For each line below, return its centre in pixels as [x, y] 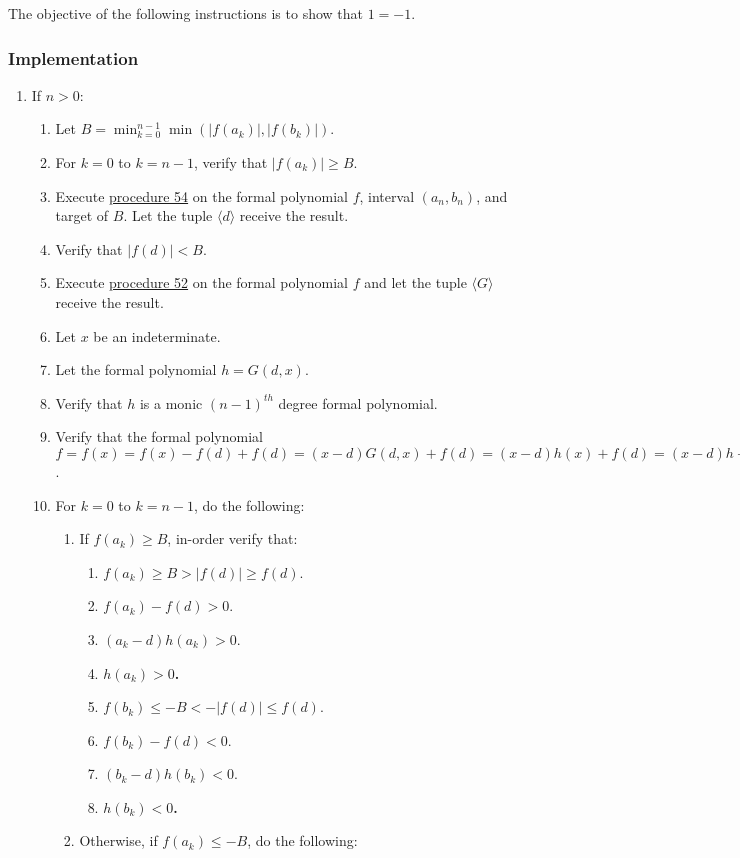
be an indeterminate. [157, 335]
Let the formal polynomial [136, 369]
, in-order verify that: [232, 538]
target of [82, 215]
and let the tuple [415, 282]
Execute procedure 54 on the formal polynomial [201, 195]
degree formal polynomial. [358, 402]
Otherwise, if [118, 840]
